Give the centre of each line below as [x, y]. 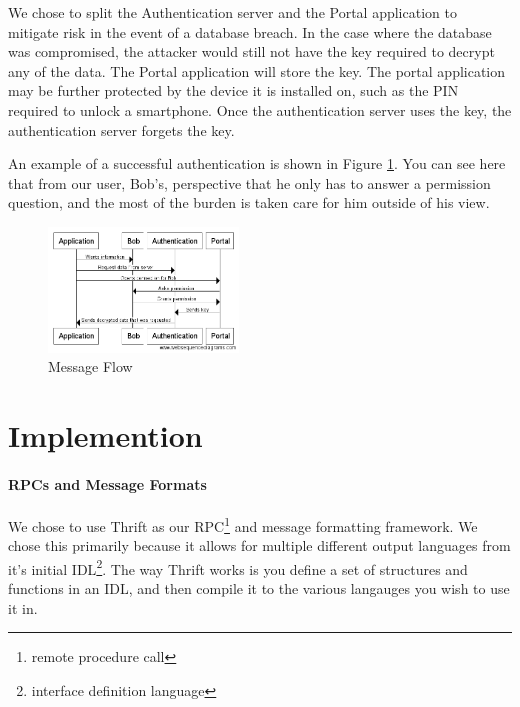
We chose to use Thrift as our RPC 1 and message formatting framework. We [243, 524]
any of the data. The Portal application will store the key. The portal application [257, 70]
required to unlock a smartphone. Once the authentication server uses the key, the [260, 109]
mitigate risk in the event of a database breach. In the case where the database [250, 31]
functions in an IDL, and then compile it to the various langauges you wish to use [259, 587]
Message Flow [90, 366]
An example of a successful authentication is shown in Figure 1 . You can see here [257, 163]
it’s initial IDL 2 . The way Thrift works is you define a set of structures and [238, 567]
